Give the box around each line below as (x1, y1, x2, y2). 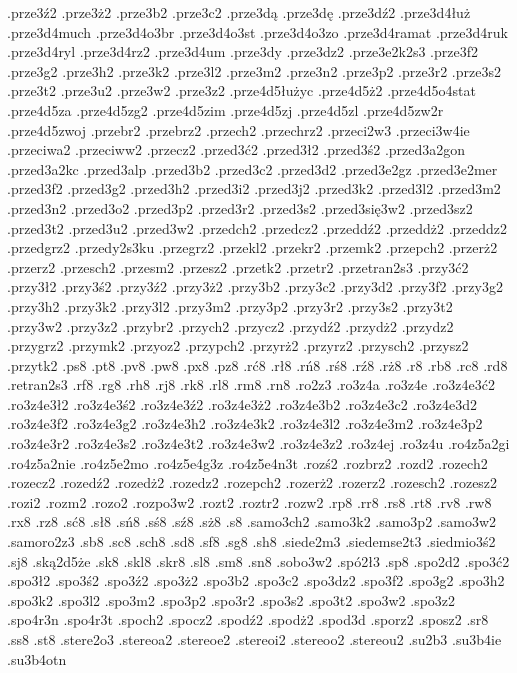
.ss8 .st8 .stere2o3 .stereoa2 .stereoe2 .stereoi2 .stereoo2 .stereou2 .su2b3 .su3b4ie (7, 629, 502, 649)
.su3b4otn (7, 648, 67, 669)
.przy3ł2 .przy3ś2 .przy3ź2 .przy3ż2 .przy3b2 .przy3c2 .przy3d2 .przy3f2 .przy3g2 (7, 276, 503, 297)
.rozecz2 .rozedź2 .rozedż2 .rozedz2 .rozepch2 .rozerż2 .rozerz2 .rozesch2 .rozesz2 (7, 472, 498, 493)
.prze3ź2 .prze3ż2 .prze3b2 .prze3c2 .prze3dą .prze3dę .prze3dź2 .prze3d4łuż (7, 2, 471, 22)
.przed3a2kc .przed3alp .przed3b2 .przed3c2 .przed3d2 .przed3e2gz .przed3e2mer (7, 158, 498, 179)
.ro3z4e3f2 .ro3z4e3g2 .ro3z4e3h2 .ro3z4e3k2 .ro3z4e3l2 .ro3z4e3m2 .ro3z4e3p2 (7, 413, 483, 434)
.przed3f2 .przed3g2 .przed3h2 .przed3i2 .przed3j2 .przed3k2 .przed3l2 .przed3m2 (7, 178, 501, 199)
